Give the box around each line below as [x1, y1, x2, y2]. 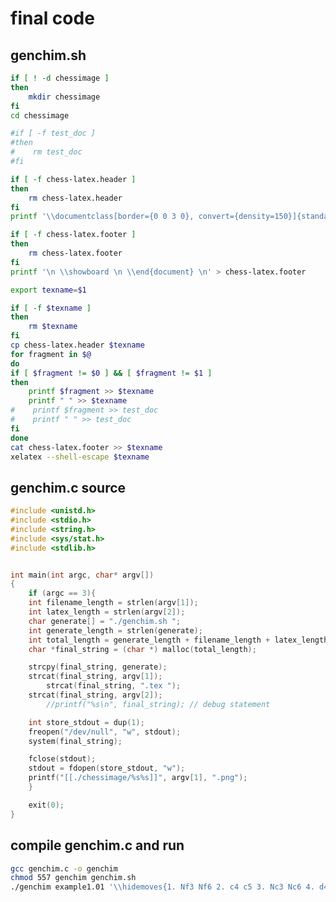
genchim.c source [10, 479, 127, 496]
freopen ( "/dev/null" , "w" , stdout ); [28, 727, 182, 737]
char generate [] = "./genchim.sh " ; [28, 616, 182, 626]
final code [10, 7, 95, 30]
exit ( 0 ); [28, 800, 65, 810]
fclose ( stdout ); [28, 754, 97, 764]
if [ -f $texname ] [10, 303, 92, 313]
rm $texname [28, 322, 78, 332]
